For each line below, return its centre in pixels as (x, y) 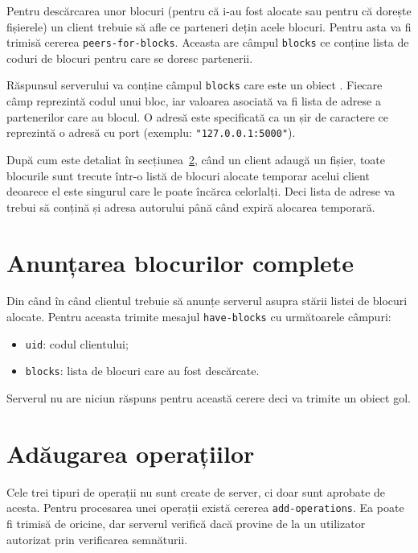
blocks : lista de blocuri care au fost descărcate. (142, 371)
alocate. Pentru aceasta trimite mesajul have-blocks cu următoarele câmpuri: (199, 317)
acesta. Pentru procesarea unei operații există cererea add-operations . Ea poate (205, 508)
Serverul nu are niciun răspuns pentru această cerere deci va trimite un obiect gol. (209, 398)
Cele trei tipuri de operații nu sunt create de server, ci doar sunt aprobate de (196, 491)
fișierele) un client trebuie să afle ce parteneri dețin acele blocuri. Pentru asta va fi (209, 26)
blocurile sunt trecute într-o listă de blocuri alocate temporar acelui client (188, 175)
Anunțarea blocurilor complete (180, 262)
